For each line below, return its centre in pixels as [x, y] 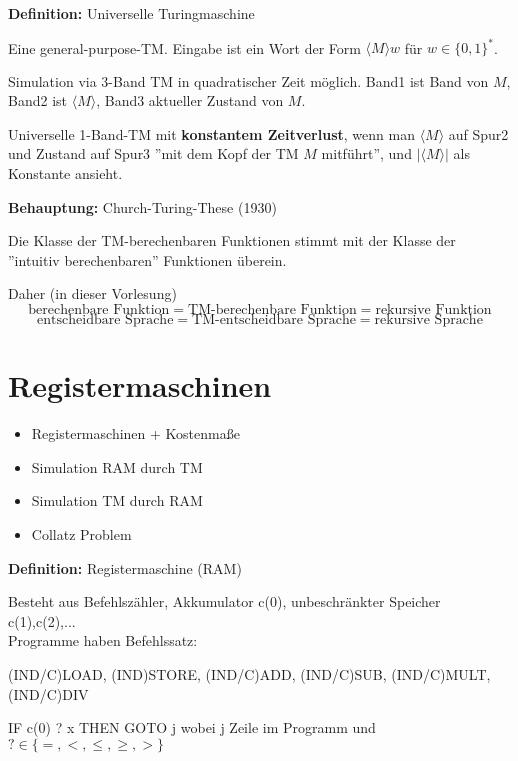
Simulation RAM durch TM [117, 466]
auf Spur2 [478, 133]
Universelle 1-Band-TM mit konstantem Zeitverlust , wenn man [211, 133]
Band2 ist [37, 100]
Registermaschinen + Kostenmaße [135, 433]
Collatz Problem [81, 533]
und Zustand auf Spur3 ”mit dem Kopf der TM [153, 153]
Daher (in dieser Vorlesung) [92, 293]
